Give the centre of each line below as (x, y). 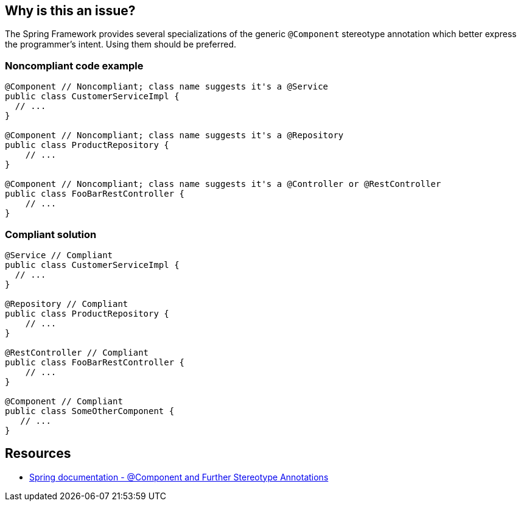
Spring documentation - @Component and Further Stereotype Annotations (179, 477)
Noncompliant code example (74, 65)
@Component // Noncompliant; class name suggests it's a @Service (167, 87)
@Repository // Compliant (67, 304)
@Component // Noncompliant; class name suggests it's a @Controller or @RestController (223, 184)
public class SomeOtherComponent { (90, 411)
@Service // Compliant (59, 255)
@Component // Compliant (64, 401)
